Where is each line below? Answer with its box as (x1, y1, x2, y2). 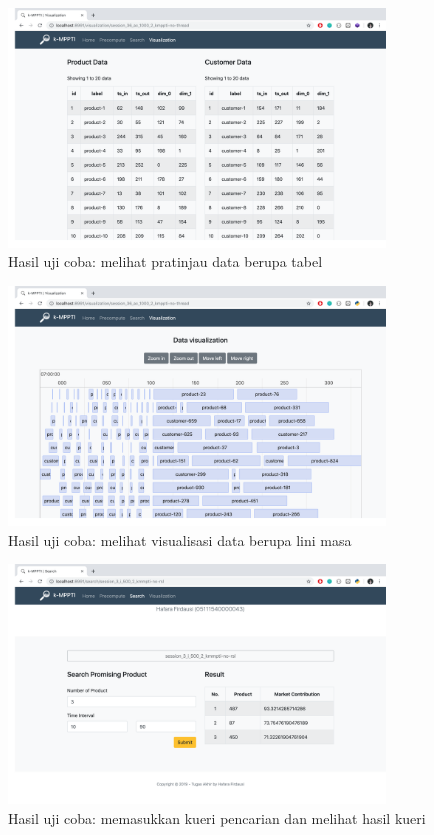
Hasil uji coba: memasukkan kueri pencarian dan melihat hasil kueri (8, 807, 426, 828)
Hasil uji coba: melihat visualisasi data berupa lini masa (8, 529, 352, 550)
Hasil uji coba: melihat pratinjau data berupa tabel (8, 251, 323, 272)
